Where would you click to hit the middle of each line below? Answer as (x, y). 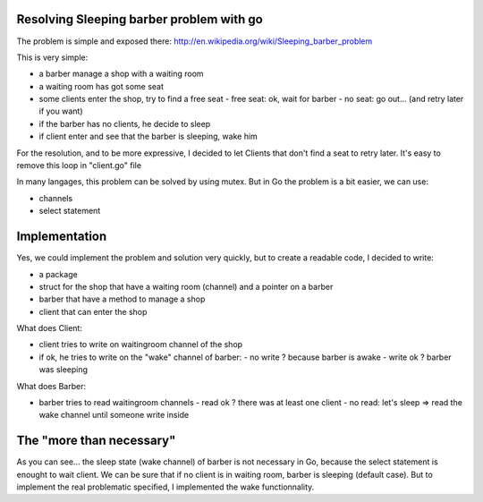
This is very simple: (52, 57)
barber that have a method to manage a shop (122, 299)
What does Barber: (51, 386)
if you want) (61, 111)
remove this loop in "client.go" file (79, 166)
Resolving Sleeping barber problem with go (140, 19)
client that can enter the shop (93, 311)
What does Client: (49, 328)
